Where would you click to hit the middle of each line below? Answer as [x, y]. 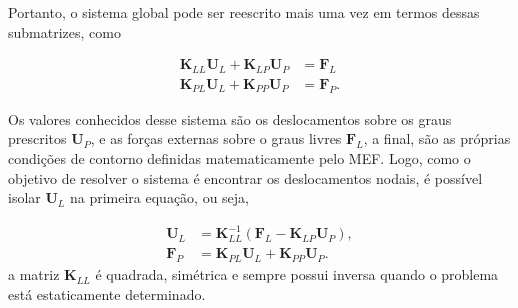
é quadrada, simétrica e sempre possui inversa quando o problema [297, 274]
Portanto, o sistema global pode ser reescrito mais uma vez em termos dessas [244, 12]
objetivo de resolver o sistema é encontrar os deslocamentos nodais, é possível [245, 177]
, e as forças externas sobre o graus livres [216, 138]
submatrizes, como [64, 31]
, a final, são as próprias [437, 138]
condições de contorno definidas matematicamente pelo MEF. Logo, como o [239, 158]
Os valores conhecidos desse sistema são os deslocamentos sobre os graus [230, 118]
